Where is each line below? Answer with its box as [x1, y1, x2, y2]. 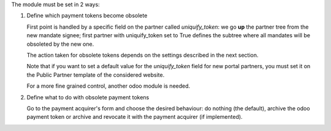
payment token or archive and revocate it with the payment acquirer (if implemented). [26, 113, 243, 121]
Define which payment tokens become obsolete [26, 12, 148, 19]
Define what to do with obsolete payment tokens [26, 93, 150, 101]
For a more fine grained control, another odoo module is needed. [26, 82, 191, 90]
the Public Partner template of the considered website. [26, 71, 165, 79]
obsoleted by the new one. [26, 40, 94, 48]
